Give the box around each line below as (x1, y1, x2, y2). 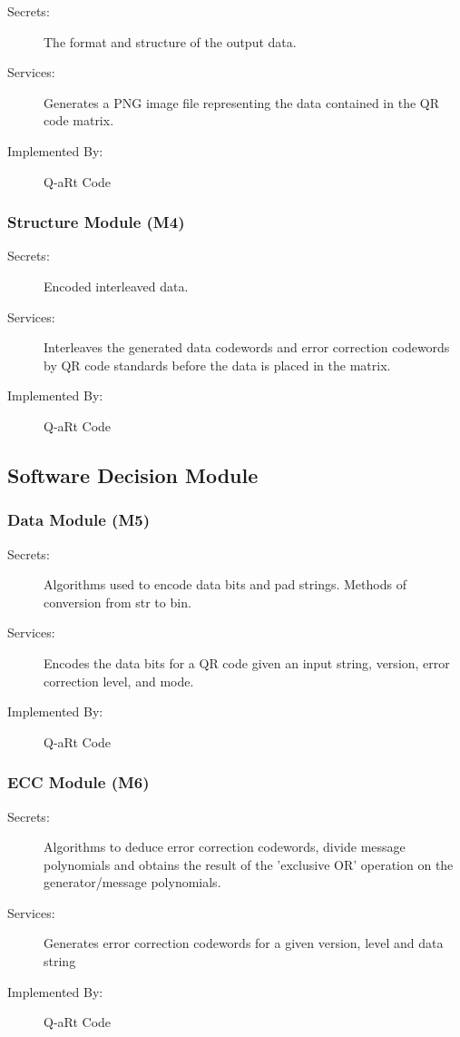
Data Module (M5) (7, 509, 151, 531)
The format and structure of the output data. (44, 32, 297, 51)
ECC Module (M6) (7, 771, 150, 794)
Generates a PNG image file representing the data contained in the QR (44, 93, 440, 112)
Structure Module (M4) (7, 211, 185, 233)
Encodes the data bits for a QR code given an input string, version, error (44, 653, 450, 672)
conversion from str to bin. (44, 592, 191, 611)
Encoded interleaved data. (44, 276, 189, 295)
